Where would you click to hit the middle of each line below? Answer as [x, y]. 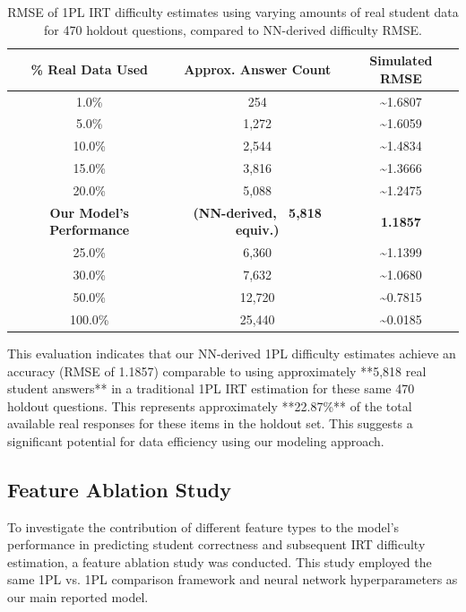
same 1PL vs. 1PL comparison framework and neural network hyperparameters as [233, 579]
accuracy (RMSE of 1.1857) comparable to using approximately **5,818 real [217, 371]
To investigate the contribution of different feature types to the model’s [203, 526]
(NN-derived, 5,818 [257, 212]
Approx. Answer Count [258, 69]
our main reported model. [78, 597]
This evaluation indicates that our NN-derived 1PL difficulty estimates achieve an [232, 353]
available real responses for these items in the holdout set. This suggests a [210, 423]
